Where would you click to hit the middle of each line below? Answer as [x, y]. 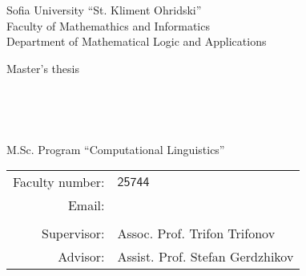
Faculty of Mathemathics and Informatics [108, 25]
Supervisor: [73, 233]
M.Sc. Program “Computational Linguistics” [116, 149]
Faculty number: [59, 182]
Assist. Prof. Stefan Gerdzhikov [205, 257]
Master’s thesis [43, 68]
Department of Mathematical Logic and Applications [137, 41]
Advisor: [81, 257]
